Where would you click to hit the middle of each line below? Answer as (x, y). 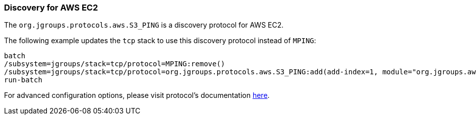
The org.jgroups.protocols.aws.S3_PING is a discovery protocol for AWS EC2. (144, 25)
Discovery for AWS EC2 (51, 8)
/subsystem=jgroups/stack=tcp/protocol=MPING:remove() (115, 64)
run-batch (23, 80)
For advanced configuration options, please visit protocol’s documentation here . (137, 95)
